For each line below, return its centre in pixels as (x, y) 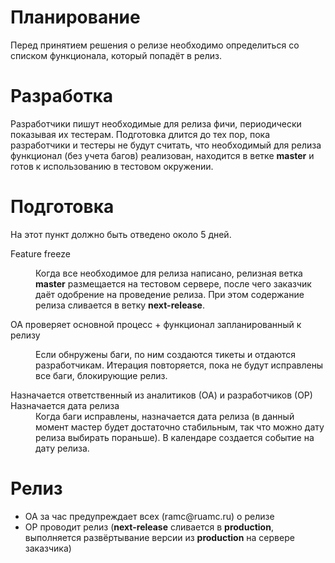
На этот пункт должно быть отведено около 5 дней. (121, 234)
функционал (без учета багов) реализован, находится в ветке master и (162, 155)
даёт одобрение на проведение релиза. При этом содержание (170, 294)
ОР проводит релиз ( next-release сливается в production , (149, 527)
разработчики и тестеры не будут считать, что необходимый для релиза (166, 145)
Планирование (75, 17)
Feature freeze (40, 253)
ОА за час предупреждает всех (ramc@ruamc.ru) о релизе (149, 516)
